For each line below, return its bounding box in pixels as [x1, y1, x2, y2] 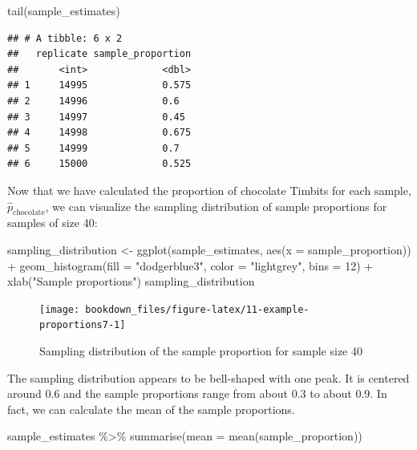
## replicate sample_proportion [7, 48, 192, 60]
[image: [39, 303, 80, 315]
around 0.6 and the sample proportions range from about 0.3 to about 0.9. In [7, 385, 387, 402]
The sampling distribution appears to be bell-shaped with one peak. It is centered [7, 369, 410, 386]
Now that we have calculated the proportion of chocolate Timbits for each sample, [7, 181, 411, 198]
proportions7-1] [39, 319, 126, 331]
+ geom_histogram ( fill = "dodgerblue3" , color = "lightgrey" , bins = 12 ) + [7, 257, 374, 274]
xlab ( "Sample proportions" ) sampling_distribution [7, 273, 255, 290]
